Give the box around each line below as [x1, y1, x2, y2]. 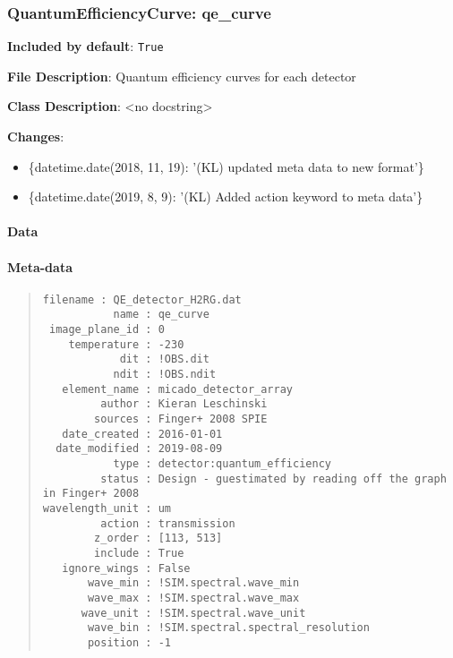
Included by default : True [7, 37, 164, 56]
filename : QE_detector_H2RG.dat [42, 293, 242, 306]
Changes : [7, 127, 64, 146]
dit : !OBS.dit [119, 353, 209, 366]
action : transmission [100, 517, 235, 530]
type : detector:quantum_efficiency [113, 457, 331, 471]
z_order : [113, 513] [94, 532, 223, 545]
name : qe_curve [113, 308, 209, 321]
